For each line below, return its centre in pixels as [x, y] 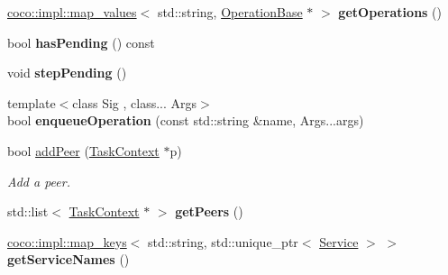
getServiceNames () [69, 259]
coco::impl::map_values [72, 12]
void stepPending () [67, 73]
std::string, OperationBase [230, 12]
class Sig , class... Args [135, 102]
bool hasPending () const [81, 42]
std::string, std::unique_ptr [223, 241]
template [32, 102]
